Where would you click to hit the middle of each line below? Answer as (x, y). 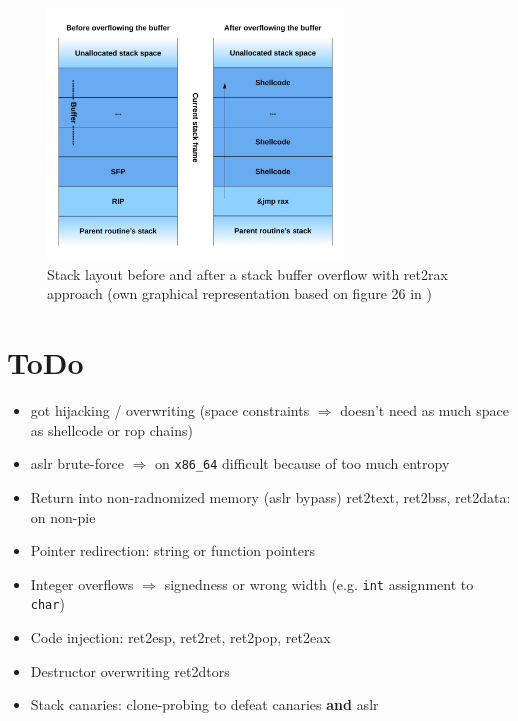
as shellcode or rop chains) (111, 429)
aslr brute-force (77, 463)
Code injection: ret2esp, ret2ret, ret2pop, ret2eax (180, 637)
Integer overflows (82, 583)
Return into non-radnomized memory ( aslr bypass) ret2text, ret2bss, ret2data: (270, 496)
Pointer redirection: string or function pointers (172, 550)
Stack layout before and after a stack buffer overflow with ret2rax (247, 273)
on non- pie (63, 516)
